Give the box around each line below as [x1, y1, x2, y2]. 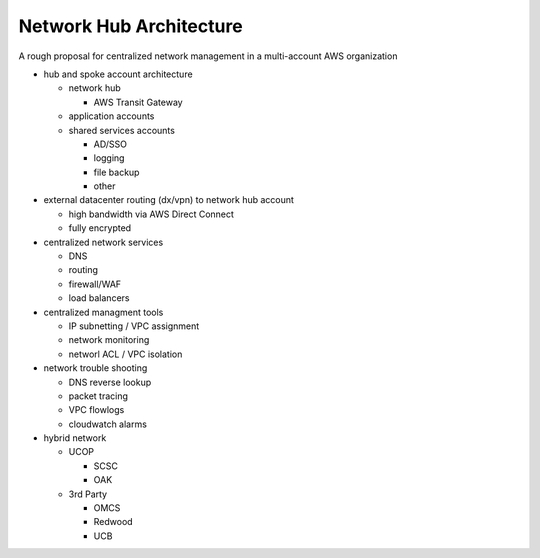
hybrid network [43, 432, 107, 444]
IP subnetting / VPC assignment [68, 320, 200, 332]
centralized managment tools [43, 306, 164, 318]
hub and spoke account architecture [43, 68, 194, 80]
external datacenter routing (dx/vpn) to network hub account [43, 194, 295, 206]
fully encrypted [68, 222, 132, 234]
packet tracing [68, 390, 129, 402]
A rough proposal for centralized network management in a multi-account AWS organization [18, 50, 398, 62]
